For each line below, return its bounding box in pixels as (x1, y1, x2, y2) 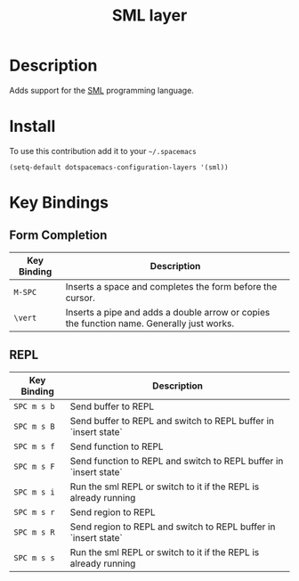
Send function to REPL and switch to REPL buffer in (69, 454, 284, 467)
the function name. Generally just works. (65, 317, 234, 330)
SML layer (111, 5, 188, 26)
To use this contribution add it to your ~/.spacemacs (9, 145, 198, 156)
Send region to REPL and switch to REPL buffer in (69, 520, 276, 533)
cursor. (65, 291, 96, 304)
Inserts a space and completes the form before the (65, 280, 278, 292)
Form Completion (9, 228, 108, 243)
